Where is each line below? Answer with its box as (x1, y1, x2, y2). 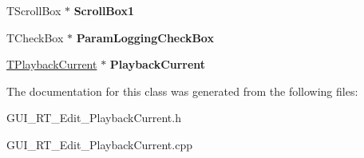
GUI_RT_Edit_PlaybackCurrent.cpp (6, 136, 192, 152)
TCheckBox (6, 29, 64, 45)
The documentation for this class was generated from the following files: (6, 82, 358, 99)
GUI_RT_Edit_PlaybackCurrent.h (6, 109, 181, 126)
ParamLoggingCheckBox (76, 29, 214, 45)
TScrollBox (6, 2, 61, 18)
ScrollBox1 (73, 2, 134, 18)
